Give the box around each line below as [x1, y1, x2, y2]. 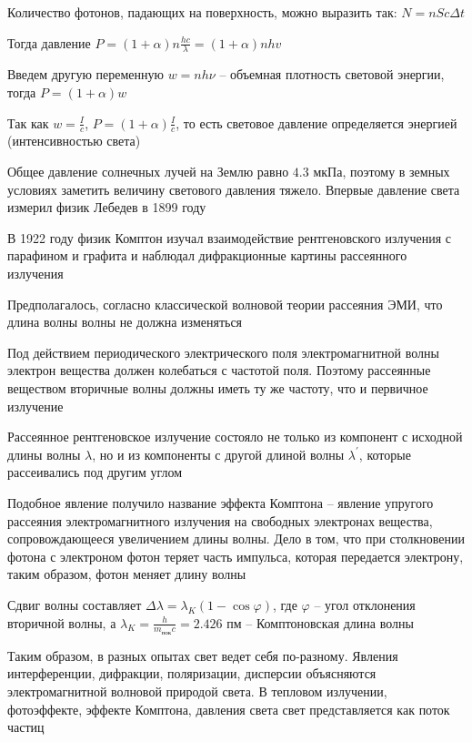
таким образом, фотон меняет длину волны [7, 564, 246, 584]
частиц [7, 717, 45, 737]
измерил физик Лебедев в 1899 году [7, 198, 206, 217]
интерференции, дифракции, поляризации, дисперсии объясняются [7, 664, 377, 683]
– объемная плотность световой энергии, [219, 65, 445, 84]
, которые [358, 444, 411, 463]
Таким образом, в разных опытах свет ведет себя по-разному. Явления [7, 645, 398, 665]
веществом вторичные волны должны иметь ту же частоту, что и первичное [7, 378, 428, 397]
